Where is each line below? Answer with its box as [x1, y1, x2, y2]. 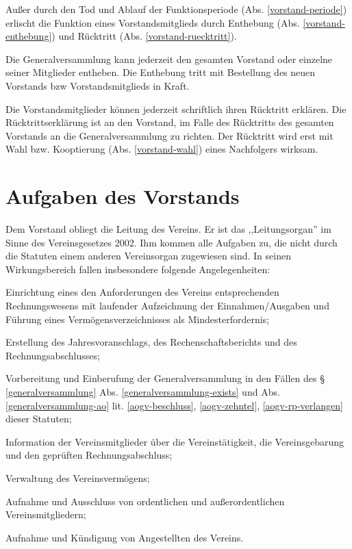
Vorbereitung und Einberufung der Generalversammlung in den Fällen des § [5, 371, 325, 385]
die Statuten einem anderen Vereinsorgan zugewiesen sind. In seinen [5, 248, 291, 263]
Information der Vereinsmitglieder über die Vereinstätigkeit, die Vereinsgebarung [5, 434, 344, 448]
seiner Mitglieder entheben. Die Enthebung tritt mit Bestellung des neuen [5, 65, 316, 79]
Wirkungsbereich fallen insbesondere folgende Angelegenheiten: [5, 261, 271, 276]
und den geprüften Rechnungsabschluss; [5, 448, 173, 462]
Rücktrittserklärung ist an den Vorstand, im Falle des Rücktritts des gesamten [5, 115, 334, 129]
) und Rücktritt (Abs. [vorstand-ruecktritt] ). [51, 29, 237, 43]
